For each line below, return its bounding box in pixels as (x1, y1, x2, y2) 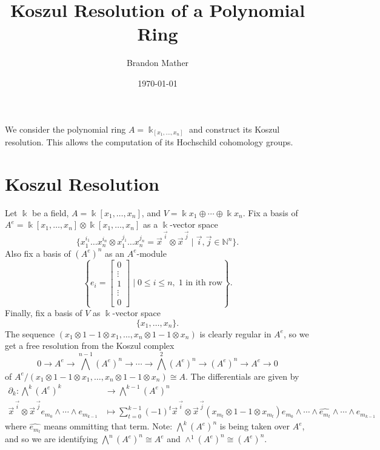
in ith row (185, 279, 223, 288)
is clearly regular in (199, 327, 272, 340)
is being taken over (219, 420, 290, 432)
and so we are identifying (5, 432, 98, 445)
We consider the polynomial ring (5, 122, 126, 135)
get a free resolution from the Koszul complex (5, 339, 175, 352)
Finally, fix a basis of (5, 306, 82, 319)
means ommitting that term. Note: (44, 420, 173, 432)
